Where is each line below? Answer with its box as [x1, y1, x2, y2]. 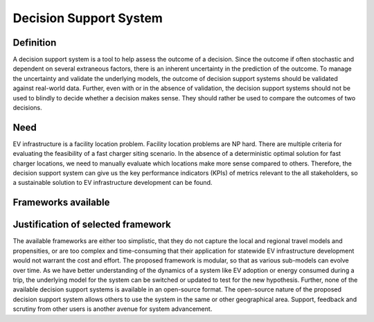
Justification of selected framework [12, 219, 171, 231]
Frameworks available [12, 197, 110, 208]
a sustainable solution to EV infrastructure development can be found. [12, 179, 213, 187]
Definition [12, 37, 57, 48]
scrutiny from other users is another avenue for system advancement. [12, 305, 213, 313]
